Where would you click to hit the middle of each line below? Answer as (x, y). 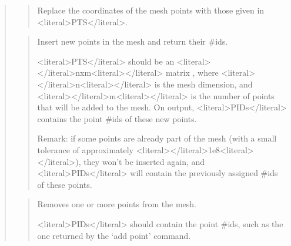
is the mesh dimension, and (203, 84)
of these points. (65, 184)
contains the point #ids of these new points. (117, 118)
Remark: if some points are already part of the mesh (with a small (157, 138)
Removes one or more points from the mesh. (117, 204)
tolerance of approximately (86, 149)
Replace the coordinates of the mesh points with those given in (151, 10)
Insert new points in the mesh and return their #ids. (133, 41)
